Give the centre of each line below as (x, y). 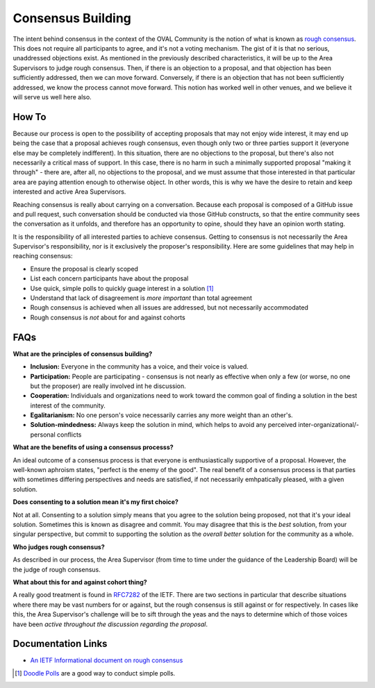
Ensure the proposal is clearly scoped (84, 269)
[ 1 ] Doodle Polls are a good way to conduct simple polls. (95, 673)
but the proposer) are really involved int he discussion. (108, 386)
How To (30, 117)
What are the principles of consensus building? (83, 353)
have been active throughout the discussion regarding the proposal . (110, 624)
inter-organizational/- (328, 425)
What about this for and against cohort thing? (80, 582)
